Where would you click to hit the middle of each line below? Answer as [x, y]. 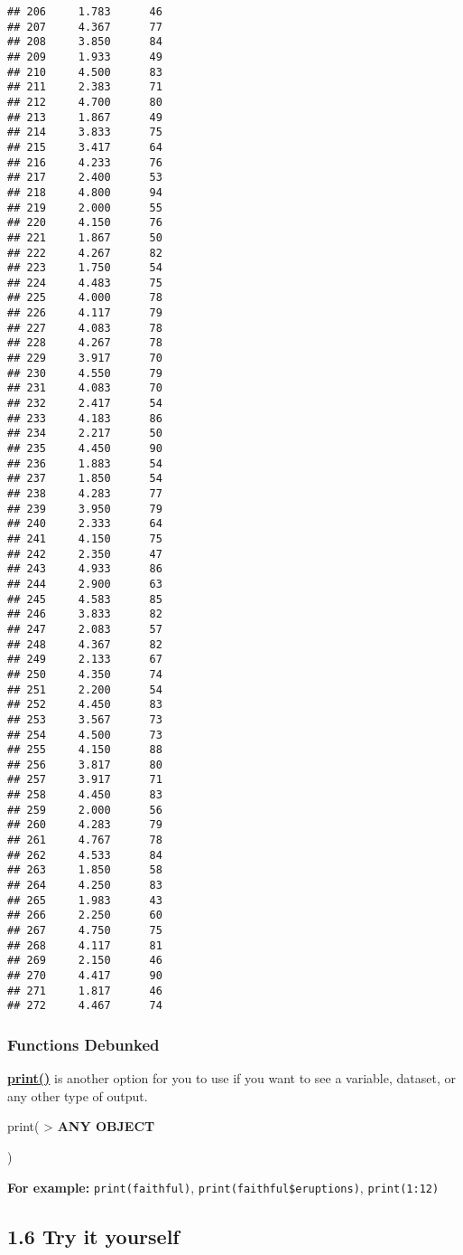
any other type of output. [78, 1095]
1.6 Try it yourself [93, 1236]
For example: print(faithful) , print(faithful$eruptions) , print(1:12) [223, 1187]
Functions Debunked [83, 1044]
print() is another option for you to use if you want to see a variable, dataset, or [231, 1078]
